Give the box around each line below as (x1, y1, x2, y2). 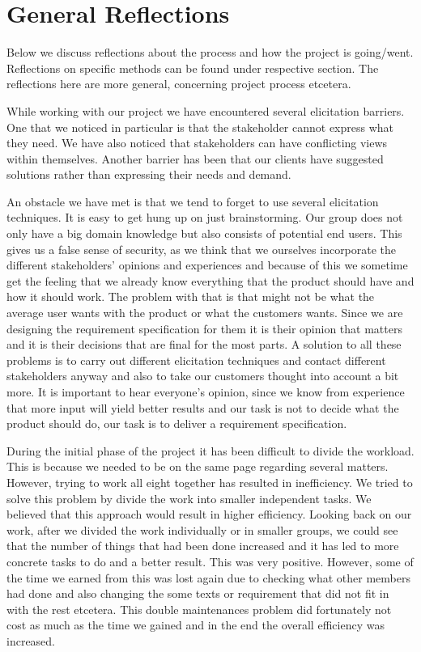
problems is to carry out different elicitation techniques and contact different (6, 351, 386, 368)
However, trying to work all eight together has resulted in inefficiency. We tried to (6, 473, 413, 490)
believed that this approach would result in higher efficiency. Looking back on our (6, 506, 412, 523)
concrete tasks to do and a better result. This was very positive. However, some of (6, 553, 414, 569)
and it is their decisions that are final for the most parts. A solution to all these (6, 336, 402, 353)
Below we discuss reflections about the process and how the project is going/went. (6, 44, 414, 61)
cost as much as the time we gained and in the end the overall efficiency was (6, 616, 385, 633)
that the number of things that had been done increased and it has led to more (6, 537, 399, 554)
